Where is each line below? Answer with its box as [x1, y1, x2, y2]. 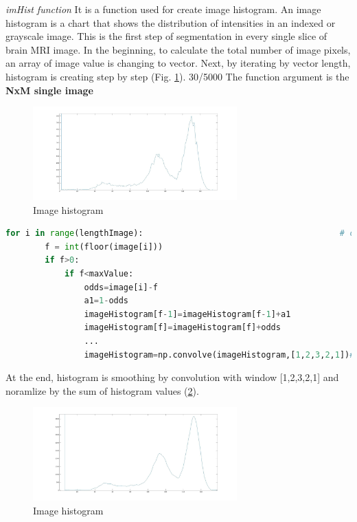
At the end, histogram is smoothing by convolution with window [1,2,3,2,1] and [5, 370, 339, 384]
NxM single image [5, 83, 93, 97]
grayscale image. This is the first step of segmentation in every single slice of [5, 29, 327, 43]
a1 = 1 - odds [84, 296, 129, 306]
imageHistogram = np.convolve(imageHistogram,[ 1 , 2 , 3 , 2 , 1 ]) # [84, 349, 355, 360]
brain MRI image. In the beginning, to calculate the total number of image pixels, [5, 42, 351, 56]
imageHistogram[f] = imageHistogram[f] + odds [84, 323, 281, 333]
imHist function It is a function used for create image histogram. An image [5, 2, 321, 16]
